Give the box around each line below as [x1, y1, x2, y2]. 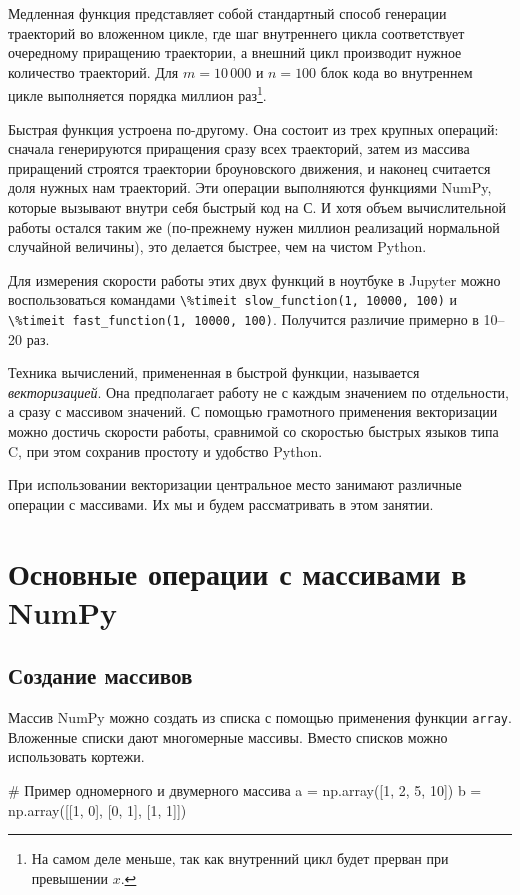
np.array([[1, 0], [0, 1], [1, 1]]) [8, 799, 187, 820]
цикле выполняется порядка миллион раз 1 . [8, 82, 267, 106]
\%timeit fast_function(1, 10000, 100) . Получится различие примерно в [8, 309, 479, 330]
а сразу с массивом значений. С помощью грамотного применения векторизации [8, 401, 498, 422]
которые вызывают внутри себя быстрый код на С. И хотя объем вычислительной [8, 197, 506, 217]
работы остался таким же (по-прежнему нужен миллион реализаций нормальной [8, 216, 500, 237]
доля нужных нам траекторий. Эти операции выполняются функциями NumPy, [8, 177, 492, 198]
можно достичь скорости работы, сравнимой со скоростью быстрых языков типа [8, 421, 499, 442]
